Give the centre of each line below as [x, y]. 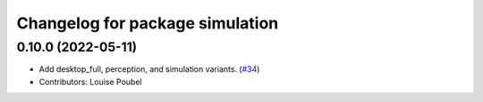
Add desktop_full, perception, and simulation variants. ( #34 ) [149, 69]
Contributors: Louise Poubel [90, 82]
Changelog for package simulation [148, 23]
